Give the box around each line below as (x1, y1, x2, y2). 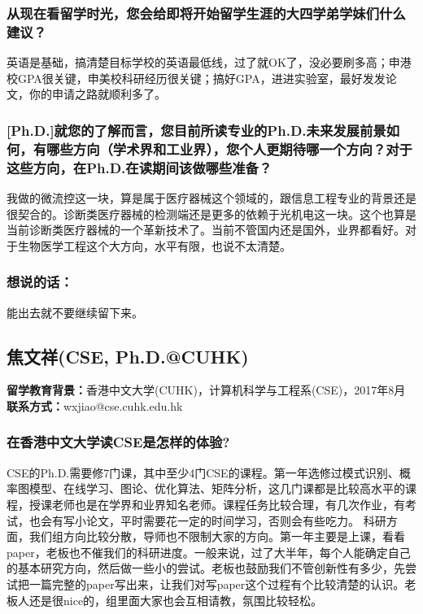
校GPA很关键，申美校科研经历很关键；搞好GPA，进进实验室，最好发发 (7, 69, 386, 86)
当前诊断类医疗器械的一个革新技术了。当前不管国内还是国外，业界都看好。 (7, 221, 405, 238)
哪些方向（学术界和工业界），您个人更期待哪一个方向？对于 (46, 138, 412, 159)
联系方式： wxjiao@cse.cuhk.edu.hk (7, 397, 183, 414)
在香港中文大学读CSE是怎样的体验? (7, 432, 230, 452)
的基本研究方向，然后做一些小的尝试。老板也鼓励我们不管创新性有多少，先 (7, 560, 405, 577)
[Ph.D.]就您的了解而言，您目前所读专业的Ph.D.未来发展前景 (7, 120, 386, 140)
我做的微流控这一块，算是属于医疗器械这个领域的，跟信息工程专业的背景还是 (7, 189, 416, 206)
